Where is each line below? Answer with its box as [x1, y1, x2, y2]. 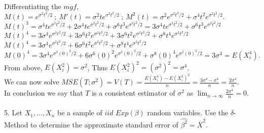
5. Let [4, 107, 22, 118]
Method [4, 119, 28, 129]
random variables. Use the [147, 107, 229, 118]
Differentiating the [4, 1, 61, 11]
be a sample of [57, 107, 102, 118]
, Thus [87, 62, 108, 72]
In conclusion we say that [4, 87, 83, 98]
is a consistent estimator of [92, 87, 175, 98]
